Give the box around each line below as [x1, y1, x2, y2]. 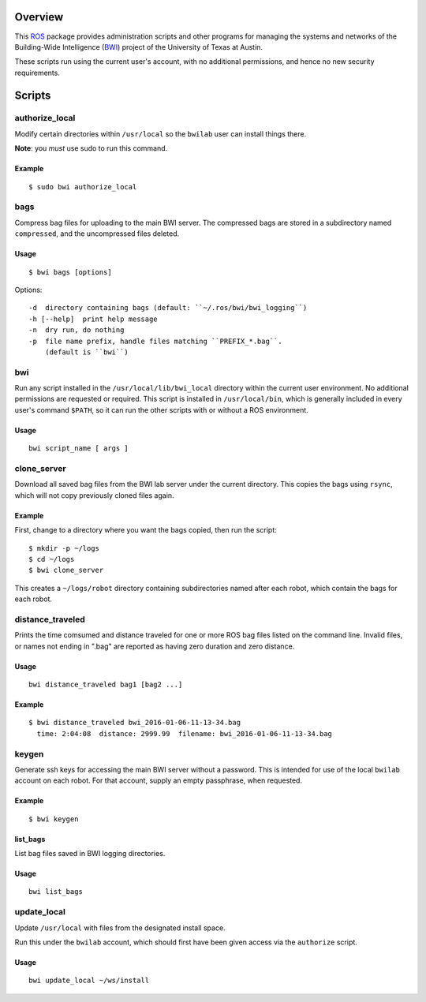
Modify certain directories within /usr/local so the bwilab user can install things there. [14, 129, 307, 138]
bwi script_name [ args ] [28, 444, 129, 453]
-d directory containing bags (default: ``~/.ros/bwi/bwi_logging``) [28, 304, 308, 312]
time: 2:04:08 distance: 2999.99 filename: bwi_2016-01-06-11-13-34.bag [36, 729, 333, 738]
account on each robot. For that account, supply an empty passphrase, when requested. [14, 776, 303, 785]
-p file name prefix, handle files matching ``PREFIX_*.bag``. [28, 336, 283, 346]
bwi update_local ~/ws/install [28, 976, 150, 985]
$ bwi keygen [28, 814, 79, 824]
